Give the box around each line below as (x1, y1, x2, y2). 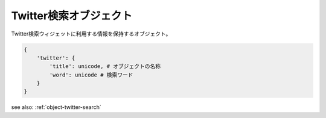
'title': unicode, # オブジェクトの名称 (49, 63, 161, 70)
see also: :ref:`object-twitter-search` (11, 104, 102, 111)
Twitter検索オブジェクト (11, 9, 133, 22)
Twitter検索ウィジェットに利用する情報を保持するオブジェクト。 (11, 30, 171, 37)
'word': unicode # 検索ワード (49, 71, 133, 78)
